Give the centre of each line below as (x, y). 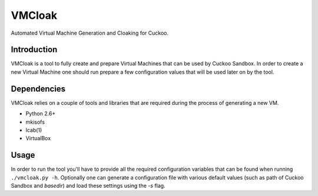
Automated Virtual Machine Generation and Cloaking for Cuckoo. (90, 33)
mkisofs (35, 122)
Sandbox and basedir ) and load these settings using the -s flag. (88, 186)
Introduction (34, 50)
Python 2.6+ (41, 114)
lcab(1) (34, 130)
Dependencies (38, 89)
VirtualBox (38, 138)
